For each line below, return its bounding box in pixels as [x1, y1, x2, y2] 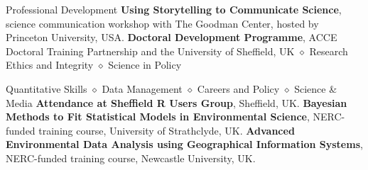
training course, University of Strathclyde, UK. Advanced [38, 123, 295, 137]
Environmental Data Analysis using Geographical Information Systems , [6, 137, 363, 152]
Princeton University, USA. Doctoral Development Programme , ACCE [6, 30, 337, 45]
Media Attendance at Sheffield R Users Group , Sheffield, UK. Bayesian [6, 95, 347, 110]
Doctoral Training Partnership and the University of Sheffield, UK [6, 43, 295, 58]
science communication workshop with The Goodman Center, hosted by [6, 16, 319, 30]
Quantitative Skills [6, 81, 87, 96]
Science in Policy [108, 57, 182, 72]
